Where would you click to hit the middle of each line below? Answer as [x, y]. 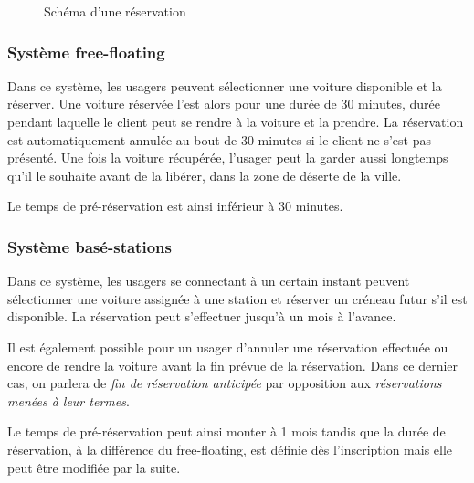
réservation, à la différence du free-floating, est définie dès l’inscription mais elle [230, 449]
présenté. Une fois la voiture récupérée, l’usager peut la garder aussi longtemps [228, 157]
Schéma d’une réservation [115, 11]
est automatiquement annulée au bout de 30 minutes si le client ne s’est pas [219, 139]
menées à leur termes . [68, 400]
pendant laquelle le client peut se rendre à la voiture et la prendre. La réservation [236, 121]
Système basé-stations [90, 246]
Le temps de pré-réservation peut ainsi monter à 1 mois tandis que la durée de [226, 431]
